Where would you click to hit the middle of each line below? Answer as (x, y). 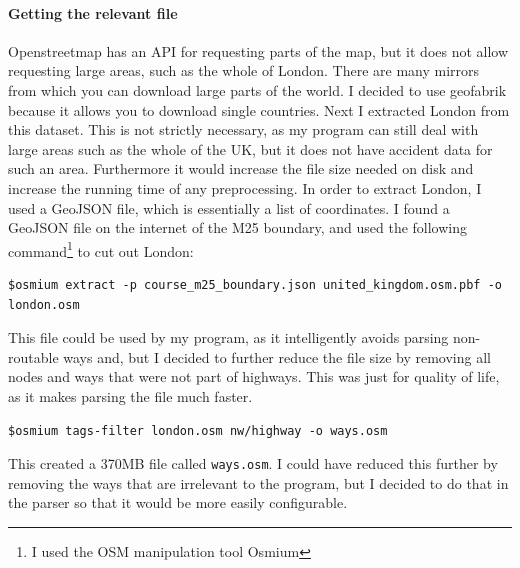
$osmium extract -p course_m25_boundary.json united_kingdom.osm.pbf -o (255, 284)
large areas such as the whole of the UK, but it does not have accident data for (250, 148)
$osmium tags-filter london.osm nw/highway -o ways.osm (198, 430)
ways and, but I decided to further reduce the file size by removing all (277, 356)
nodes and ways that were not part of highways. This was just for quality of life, (254, 376)
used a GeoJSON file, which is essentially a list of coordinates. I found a (229, 207)
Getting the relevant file (93, 12)
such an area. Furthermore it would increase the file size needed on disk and (241, 168)
